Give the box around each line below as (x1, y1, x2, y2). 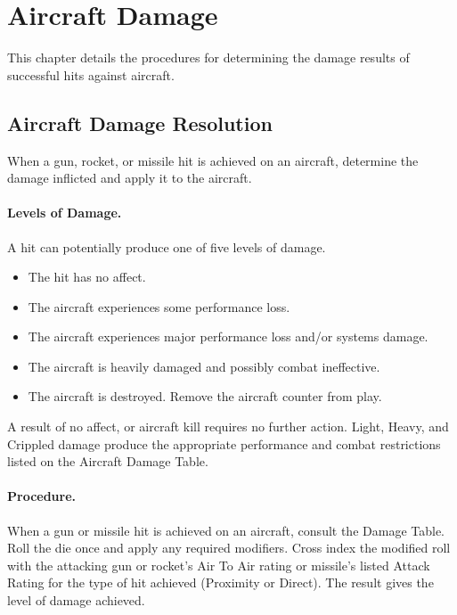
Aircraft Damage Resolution (7, 109, 273, 136)
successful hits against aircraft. (7, 65, 175, 84)
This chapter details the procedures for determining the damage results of (7, 48, 410, 67)
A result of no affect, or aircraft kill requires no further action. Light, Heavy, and (7, 417, 449, 436)
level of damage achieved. (7, 591, 145, 610)
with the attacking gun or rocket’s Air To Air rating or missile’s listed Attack (7, 555, 430, 574)
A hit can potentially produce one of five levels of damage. (7, 237, 326, 256)
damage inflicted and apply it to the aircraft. (7, 168, 252, 187)
